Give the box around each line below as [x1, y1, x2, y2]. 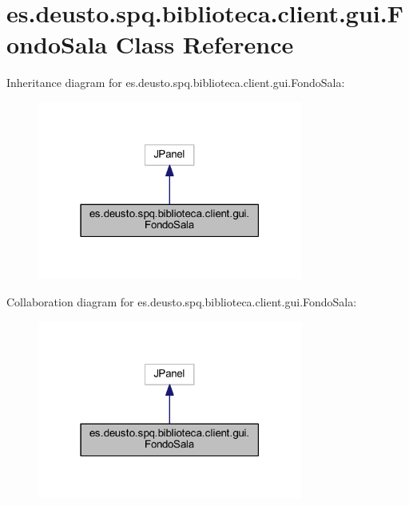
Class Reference [115, 28, 294, 61]
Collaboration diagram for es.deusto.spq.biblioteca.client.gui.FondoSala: [6, 294, 357, 310]
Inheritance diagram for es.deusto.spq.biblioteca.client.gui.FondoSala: [6, 74, 345, 91]
